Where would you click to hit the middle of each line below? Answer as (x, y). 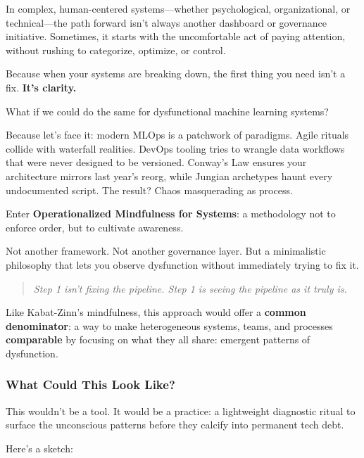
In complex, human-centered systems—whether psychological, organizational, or (178, 8)
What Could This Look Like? (90, 384)
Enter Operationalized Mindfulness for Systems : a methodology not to (171, 214)
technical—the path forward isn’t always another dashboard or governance (166, 22)
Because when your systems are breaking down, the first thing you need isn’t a (176, 74)
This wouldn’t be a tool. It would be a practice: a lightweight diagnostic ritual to (181, 411)
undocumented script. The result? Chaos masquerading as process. (149, 190)
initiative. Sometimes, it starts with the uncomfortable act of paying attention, (176, 36)
